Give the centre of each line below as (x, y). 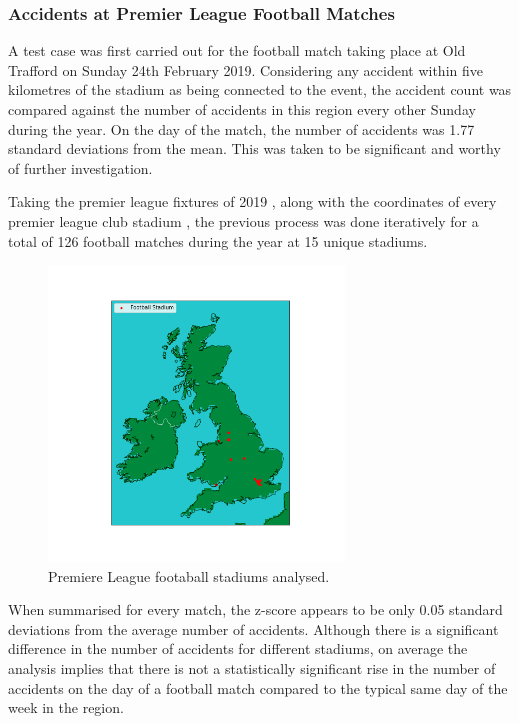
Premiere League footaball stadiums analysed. (189, 575)
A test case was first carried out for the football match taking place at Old (237, 50)
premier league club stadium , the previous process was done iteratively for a (243, 220)
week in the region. (66, 707)
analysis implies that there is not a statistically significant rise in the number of (252, 667)
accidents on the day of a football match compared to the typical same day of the (258, 687)
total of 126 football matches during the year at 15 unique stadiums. (218, 240)
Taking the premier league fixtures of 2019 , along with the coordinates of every (252, 201)
